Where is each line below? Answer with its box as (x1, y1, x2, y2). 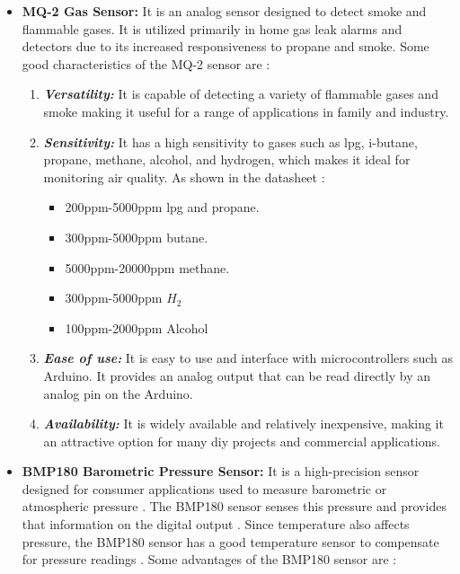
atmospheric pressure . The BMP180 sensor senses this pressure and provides (22, 497, 447, 516)
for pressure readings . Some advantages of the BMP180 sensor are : (22, 550, 397, 569)
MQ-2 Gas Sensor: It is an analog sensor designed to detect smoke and (22, 2, 427, 20)
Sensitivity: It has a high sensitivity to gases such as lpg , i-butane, (43, 132, 418, 151)
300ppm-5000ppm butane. (65, 227, 208, 246)
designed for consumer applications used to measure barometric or (22, 479, 387, 498)
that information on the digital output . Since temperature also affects (22, 515, 410, 534)
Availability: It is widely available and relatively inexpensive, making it (43, 414, 444, 433)
